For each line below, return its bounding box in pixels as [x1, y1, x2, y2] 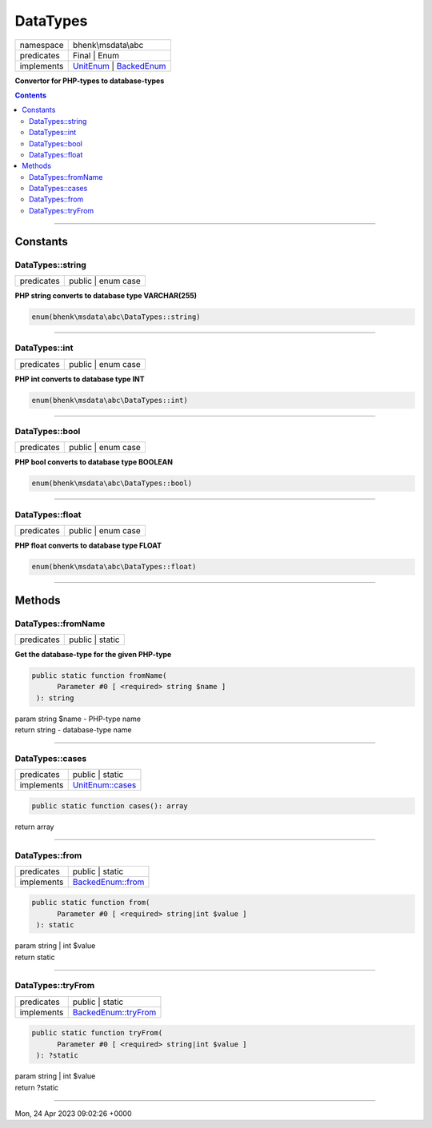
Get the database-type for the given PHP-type [14, 649, 172, 659]
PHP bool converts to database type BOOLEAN [14, 457, 174, 467]
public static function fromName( [31, 671, 167, 680]
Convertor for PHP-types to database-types [14, 76, 165, 86]
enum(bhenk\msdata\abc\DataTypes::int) [31, 396, 188, 405]
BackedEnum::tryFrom [72, 1006, 157, 1018]
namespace [19, 39, 64, 50]
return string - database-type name [14, 725, 132, 735]
